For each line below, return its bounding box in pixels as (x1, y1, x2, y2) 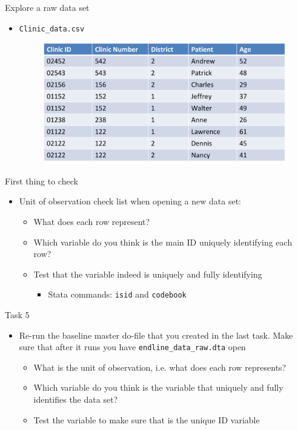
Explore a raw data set (5, 1, 90, 13)
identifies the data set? (33, 393, 118, 405)
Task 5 (5, 308, 30, 321)
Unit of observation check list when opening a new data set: (19, 195, 241, 207)
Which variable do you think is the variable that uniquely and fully (33, 381, 283, 394)
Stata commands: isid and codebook (48, 288, 187, 301)
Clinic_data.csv (19, 24, 85, 33)
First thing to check (5, 174, 78, 187)
